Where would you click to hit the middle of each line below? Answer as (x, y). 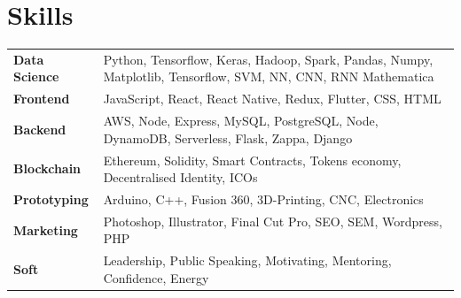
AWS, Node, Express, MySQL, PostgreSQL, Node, (241, 121)
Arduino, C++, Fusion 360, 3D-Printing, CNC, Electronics (263, 199)
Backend (40, 129)
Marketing (46, 229)
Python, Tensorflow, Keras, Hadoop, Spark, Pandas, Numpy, (268, 59)
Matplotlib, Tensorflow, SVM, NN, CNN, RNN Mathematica (269, 76)
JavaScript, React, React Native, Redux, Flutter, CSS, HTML (272, 99)
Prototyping (51, 199)
